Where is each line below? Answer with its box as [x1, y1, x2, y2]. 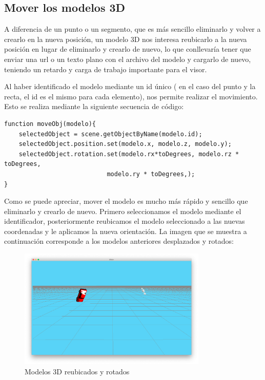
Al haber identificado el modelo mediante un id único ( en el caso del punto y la [4, 81, 256, 92]
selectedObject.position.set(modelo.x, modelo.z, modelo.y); [18, 140, 232, 148]
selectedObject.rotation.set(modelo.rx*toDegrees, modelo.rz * [18, 150, 239, 158]
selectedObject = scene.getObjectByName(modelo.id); [18, 130, 202, 138]
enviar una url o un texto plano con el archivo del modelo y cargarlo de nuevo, [4, 53, 251, 64]
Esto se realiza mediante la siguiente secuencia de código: [4, 101, 184, 112]
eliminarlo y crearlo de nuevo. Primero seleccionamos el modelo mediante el [4, 205, 241, 216]
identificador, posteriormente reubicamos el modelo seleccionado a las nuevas [4, 216, 245, 226]
